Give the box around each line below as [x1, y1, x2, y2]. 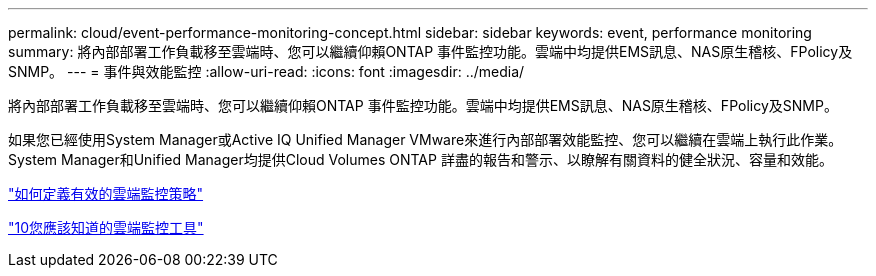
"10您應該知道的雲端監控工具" [8, 219, 204, 236]
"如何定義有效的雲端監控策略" [8, 185, 204, 202]
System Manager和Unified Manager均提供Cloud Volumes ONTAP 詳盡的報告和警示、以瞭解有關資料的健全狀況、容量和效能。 [8, 151, 833, 168]
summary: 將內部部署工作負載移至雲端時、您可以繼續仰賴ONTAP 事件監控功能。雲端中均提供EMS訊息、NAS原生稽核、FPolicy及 [8, 43, 853, 60]
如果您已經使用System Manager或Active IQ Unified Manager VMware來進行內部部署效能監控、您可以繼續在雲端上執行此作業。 [8, 131, 843, 148]
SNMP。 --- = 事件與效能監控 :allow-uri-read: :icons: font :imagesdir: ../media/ [8, 63, 525, 80]
